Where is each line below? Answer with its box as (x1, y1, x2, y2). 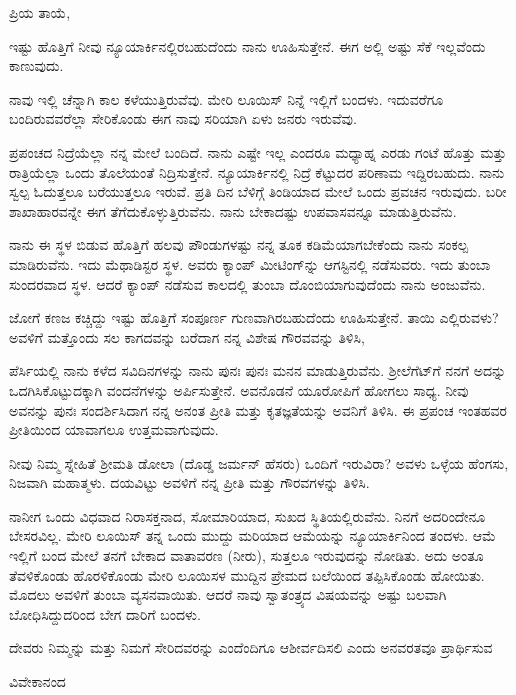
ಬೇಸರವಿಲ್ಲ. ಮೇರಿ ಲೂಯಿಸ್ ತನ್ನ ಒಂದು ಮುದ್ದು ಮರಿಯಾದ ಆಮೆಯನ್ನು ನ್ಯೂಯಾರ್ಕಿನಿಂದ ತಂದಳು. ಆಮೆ (9, 525, 496, 546)
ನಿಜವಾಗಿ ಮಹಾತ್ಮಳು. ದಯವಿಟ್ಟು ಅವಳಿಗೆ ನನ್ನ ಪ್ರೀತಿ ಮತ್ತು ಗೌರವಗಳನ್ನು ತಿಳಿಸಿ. (9, 472, 370, 493)
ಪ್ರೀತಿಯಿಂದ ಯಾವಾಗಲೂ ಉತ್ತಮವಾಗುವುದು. (9, 419, 219, 440)
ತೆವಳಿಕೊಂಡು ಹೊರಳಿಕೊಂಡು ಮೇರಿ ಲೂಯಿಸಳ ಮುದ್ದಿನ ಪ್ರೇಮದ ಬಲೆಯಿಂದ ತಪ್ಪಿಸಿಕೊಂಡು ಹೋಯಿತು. (9, 564, 485, 585)
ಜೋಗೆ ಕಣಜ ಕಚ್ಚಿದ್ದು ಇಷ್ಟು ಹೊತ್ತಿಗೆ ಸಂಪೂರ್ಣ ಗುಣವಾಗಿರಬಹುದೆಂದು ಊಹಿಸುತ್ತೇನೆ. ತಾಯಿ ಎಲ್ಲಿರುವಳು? (9, 307, 499, 328)
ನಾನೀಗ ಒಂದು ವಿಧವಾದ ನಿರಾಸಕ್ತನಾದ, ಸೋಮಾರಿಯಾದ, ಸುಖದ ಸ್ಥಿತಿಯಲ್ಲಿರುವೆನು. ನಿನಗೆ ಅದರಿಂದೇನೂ (9, 505, 486, 526)
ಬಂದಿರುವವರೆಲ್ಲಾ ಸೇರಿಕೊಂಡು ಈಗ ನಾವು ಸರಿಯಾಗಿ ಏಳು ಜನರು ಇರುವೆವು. (9, 108, 357, 129)
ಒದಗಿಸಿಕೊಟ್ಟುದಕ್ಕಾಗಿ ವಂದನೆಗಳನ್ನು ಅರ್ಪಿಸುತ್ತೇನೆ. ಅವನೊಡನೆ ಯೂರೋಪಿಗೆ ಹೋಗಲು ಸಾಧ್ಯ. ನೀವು (9, 379, 469, 400)
